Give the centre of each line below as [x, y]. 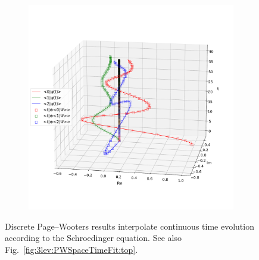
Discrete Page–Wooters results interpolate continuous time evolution [129, 226]
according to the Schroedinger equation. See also [93, 238]
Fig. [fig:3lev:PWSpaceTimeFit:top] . [71, 249]
